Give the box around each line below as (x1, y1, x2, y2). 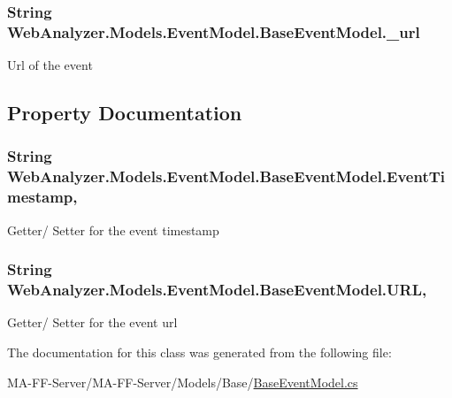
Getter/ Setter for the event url (7, 313, 178, 332)
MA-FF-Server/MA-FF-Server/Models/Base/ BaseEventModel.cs (7, 372, 358, 391)
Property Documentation (7, 99, 242, 126)
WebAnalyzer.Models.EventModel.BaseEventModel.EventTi (7, 165, 446, 188)
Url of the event (7, 56, 93, 74)
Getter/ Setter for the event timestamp (7, 220, 219, 239)
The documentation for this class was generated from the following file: (7, 342, 392, 361)
